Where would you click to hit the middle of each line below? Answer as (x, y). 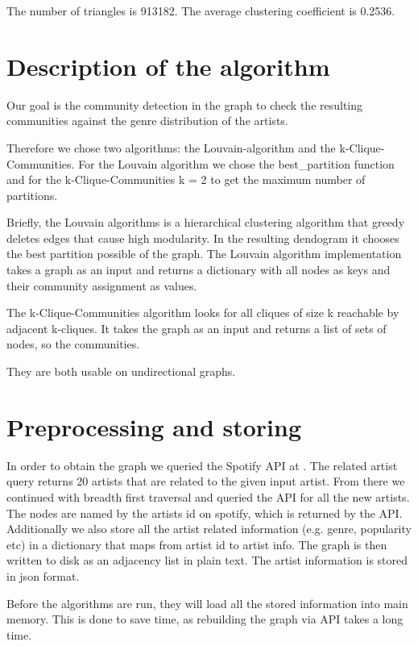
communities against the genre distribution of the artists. (147, 121)
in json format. (43, 575)
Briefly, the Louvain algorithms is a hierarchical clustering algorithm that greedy (206, 222)
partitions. (32, 195)
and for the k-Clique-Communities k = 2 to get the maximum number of (186, 179)
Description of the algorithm (168, 66)
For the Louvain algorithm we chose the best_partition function (236, 163)
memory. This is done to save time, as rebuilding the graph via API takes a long (205, 619)
